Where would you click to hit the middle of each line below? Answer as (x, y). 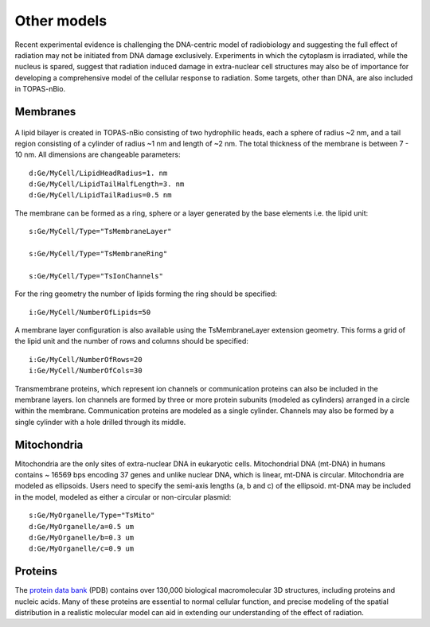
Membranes (45, 111)
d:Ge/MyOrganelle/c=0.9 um (82, 549)
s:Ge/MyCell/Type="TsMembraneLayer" (100, 232)
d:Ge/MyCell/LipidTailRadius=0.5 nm (100, 195)
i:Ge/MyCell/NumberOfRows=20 (86, 359)
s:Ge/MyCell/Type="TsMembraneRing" (98, 254)
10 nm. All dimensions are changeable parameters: (98, 154)
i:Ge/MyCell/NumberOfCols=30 (86, 371)
